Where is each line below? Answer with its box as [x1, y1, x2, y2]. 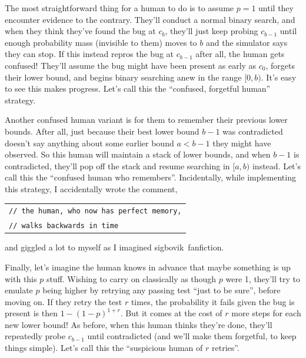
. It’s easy [261, 71, 297, 83]
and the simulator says [205, 36, 288, 48]
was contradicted [222, 125, 283, 137]
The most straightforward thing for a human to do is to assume [5, 2, 234, 14]
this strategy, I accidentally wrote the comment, [5, 182, 178, 195]
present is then [5, 307, 58, 319]
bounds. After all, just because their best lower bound [5, 125, 199, 137]
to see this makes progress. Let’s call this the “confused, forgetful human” [5, 82, 271, 95]
